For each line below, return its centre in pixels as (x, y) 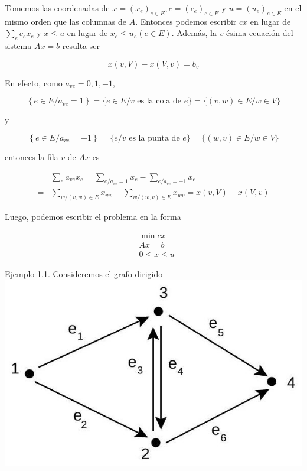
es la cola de (159, 101)
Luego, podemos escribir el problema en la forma (93, 217)
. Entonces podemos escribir (186, 21)
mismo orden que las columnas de (66, 21)
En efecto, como (34, 82)
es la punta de (154, 138)
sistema (18, 46)
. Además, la (194, 33)
